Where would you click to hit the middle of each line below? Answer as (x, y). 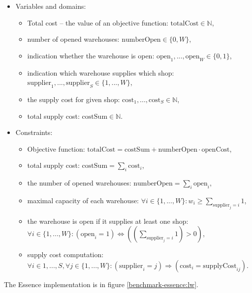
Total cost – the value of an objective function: (98, 22)
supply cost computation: (65, 254)
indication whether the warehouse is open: (91, 55)
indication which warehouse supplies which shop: (101, 72)
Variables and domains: (51, 6)
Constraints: (34, 132)
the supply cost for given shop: (74, 99)
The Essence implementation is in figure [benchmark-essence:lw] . (101, 284)
